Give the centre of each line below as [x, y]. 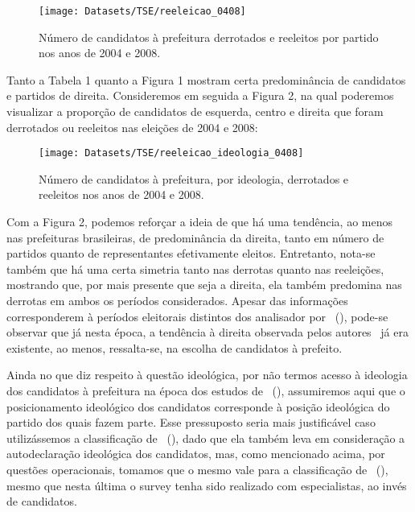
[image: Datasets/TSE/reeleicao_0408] [142, 11]
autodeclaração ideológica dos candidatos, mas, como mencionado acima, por [196, 454]
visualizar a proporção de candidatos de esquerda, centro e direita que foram [195, 111]
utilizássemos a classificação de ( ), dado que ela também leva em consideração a [206, 438]
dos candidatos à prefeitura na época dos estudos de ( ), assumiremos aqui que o [206, 390]
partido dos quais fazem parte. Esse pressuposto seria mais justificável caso [191, 422]
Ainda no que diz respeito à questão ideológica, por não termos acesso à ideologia [207, 375]
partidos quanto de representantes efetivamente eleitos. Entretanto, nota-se [191, 253]
